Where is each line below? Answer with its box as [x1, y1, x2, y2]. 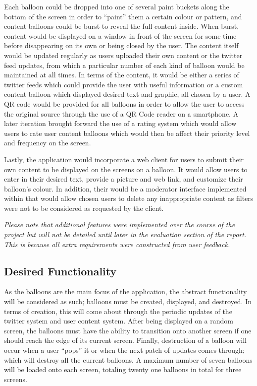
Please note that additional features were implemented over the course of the [4, 219, 235, 230]
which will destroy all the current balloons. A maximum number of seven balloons [4, 354, 253, 365]
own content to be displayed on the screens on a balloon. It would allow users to [4, 164, 248, 174]
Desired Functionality [4, 263, 117, 278]
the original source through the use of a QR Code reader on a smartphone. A [4, 108, 239, 119]
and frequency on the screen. [4, 137, 91, 148]
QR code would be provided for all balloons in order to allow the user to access [4, 98, 245, 109]
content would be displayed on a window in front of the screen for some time [4, 30, 237, 41]
